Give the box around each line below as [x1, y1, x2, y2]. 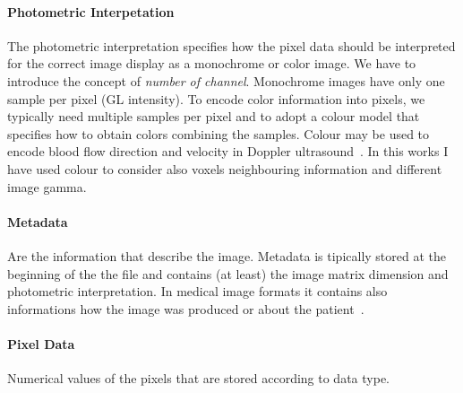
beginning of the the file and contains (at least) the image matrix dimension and [7, 264, 449, 283]
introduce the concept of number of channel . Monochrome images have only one [7, 71, 445, 90]
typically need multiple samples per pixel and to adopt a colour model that [7, 107, 420, 126]
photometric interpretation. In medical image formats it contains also [7, 282, 388, 301]
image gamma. [7, 177, 87, 196]
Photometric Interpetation [7, 2, 175, 21]
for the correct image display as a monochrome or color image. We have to [7, 54, 416, 73]
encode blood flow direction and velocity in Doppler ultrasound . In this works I [7, 142, 449, 161]
